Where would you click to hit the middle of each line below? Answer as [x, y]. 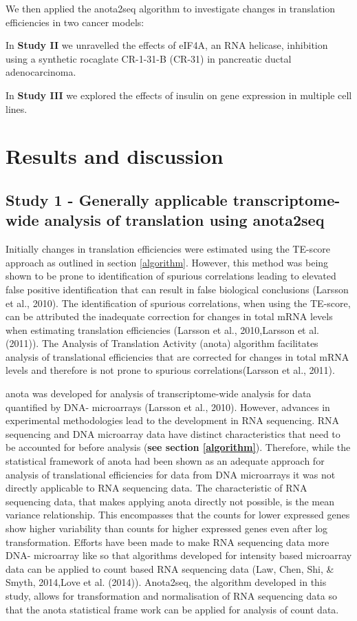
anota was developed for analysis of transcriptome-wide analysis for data [159, 393]
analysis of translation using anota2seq [184, 220]
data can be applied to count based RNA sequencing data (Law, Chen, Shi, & [170, 568]
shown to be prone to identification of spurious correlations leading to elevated [171, 276]
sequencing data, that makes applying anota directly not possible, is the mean [170, 501]
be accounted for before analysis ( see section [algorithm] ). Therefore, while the [178, 447]
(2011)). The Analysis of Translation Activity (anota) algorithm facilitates [162, 343]
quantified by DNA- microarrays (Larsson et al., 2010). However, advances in [168, 407]
